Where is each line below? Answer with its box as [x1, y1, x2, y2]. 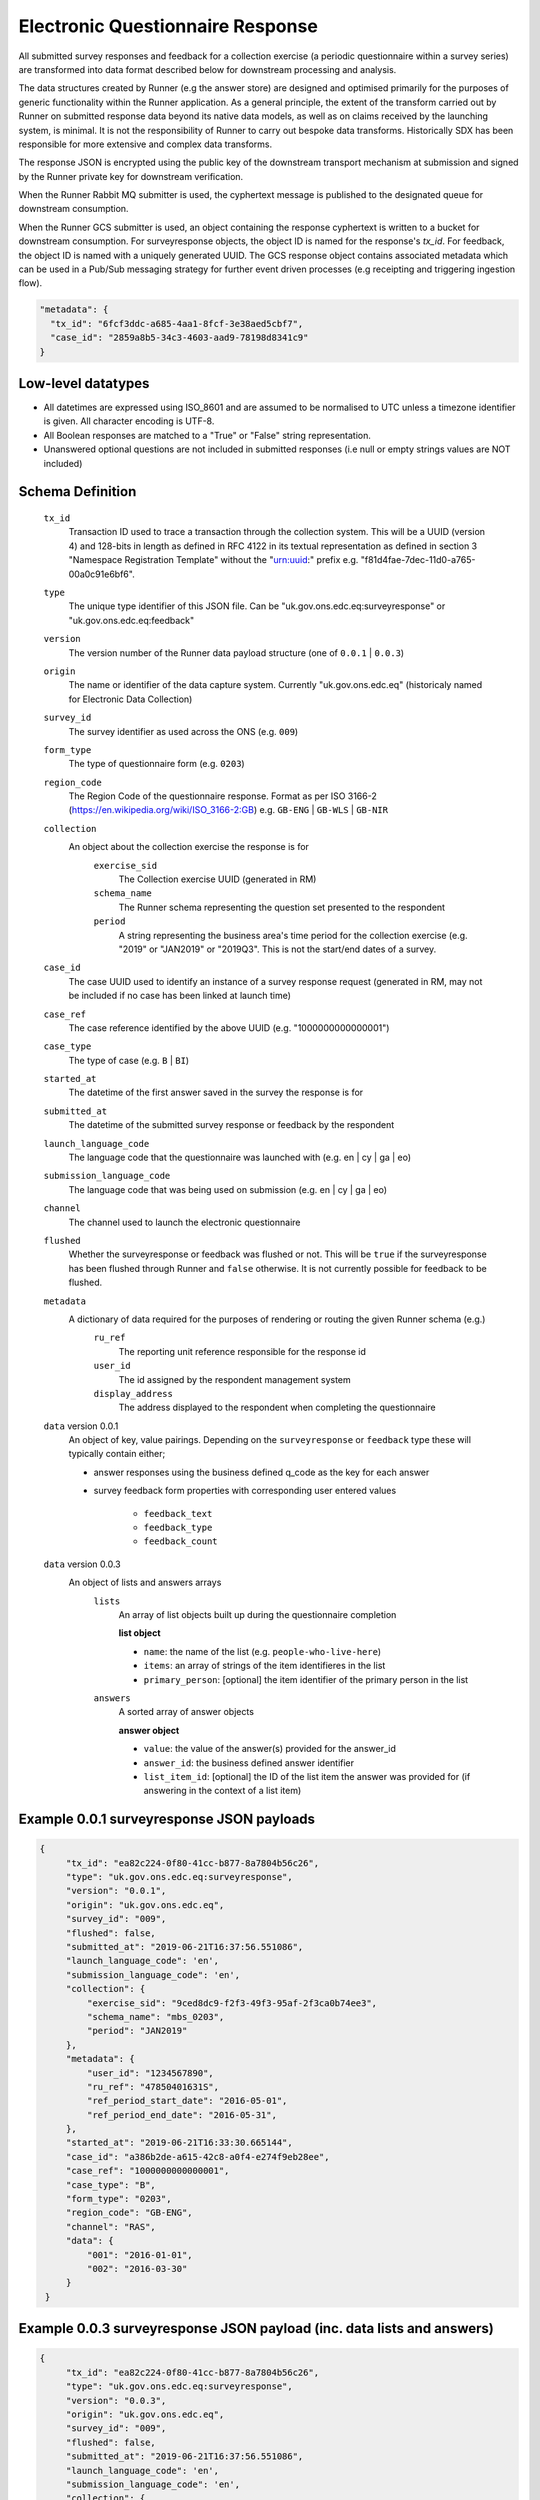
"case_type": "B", [65, 2179, 157, 2190]
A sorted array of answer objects [118, 1706, 255, 1718]
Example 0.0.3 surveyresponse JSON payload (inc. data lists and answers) [18, 2320, 494, 2337]
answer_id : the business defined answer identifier [143, 1756, 355, 1769]
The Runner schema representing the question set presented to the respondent [118, 901, 445, 913]
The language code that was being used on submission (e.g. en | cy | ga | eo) [68, 1183, 388, 1195]
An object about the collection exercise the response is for [68, 841, 310, 853]
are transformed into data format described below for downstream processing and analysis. [18, 63, 397, 75]
